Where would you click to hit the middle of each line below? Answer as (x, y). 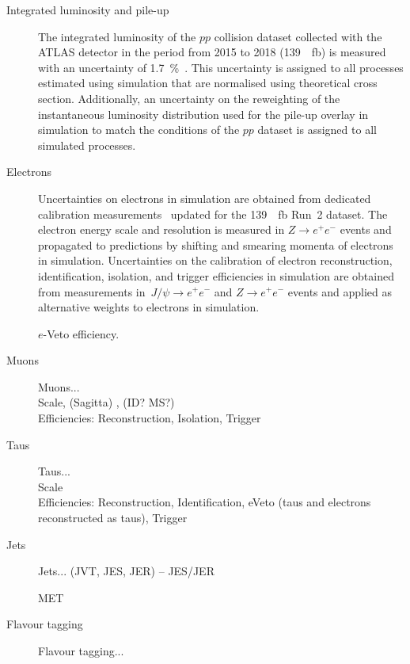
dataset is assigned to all (317, 130)
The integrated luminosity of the (117, 36)
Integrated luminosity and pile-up (88, 10)
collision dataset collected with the (298, 36)
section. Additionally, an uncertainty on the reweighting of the (189, 98)
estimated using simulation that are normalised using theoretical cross (208, 83)
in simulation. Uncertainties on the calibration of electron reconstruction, (215, 260)
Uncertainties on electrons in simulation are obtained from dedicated (205, 198)
